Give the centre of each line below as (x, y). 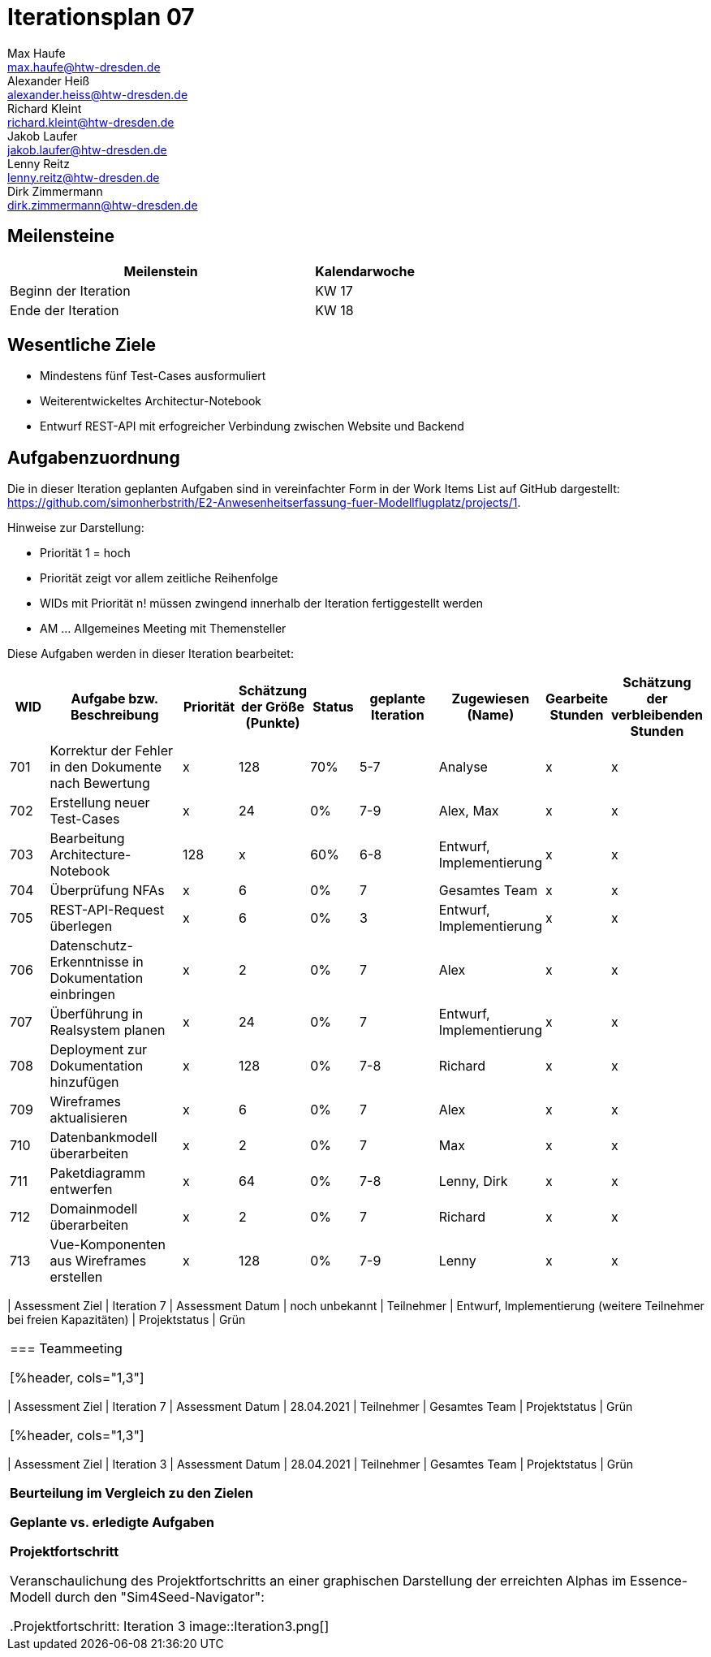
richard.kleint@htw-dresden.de (91, 122)
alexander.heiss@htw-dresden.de (98, 94)
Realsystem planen (108, 1030)
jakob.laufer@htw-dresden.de (87, 149)
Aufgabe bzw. (114, 699)
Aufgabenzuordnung (94, 457)
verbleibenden (657, 715)
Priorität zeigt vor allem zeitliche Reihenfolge (159, 578)
